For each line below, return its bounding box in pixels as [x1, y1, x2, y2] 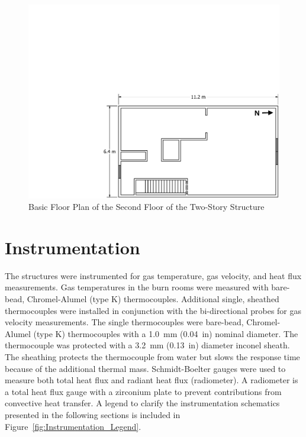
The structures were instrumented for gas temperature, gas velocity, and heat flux [5, 269, 302, 281]
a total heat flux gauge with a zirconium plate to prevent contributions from [5, 385, 282, 397]
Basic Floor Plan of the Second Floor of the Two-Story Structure [28, 200, 265, 213]
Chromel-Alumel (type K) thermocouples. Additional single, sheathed [27, 293, 279, 305]
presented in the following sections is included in [5, 408, 181, 420]
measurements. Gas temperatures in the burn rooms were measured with [5, 281, 269, 293]
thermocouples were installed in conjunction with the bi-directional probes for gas [5, 304, 302, 316]
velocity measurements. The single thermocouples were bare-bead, [5, 316, 244, 328]
